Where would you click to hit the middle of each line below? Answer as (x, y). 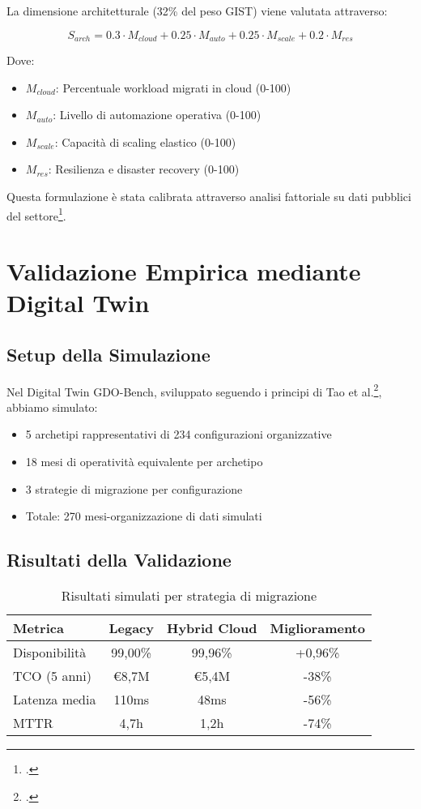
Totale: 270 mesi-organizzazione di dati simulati (144, 516)
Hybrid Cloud (212, 628)
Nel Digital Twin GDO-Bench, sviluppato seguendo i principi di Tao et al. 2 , (194, 390)
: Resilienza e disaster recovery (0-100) (144, 169)
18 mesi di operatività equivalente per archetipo (144, 462)
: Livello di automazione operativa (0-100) (157, 115)
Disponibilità (50, 653)
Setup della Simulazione (108, 354)
